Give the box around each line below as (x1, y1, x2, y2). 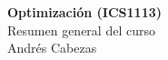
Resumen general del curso (7, 20, 155, 39)
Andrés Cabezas (7, 38, 97, 57)
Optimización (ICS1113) (7, 3, 163, 21)
